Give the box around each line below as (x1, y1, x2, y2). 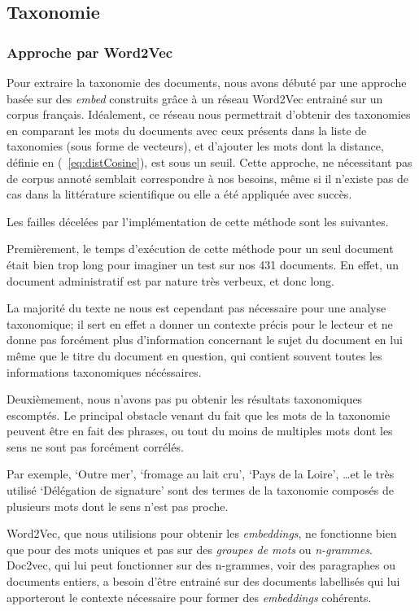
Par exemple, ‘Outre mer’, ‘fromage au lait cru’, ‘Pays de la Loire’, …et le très (7, 465, 395, 482)
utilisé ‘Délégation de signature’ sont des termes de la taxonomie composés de (7, 482, 394, 499)
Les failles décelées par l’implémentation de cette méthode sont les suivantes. (7, 212, 389, 229)
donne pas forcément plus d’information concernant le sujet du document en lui (7, 331, 403, 348)
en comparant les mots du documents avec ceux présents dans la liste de (7, 121, 367, 138)
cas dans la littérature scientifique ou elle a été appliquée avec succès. (7, 185, 352, 203)
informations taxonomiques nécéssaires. (7, 363, 202, 380)
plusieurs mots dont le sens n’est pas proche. (7, 497, 229, 514)
